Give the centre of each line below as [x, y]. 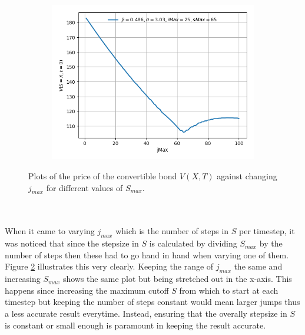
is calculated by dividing [193, 243]
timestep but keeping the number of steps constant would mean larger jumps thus [152, 302]
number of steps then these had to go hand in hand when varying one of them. [147, 254]
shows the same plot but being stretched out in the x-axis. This [177, 279]
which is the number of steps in [172, 231]
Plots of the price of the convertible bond [103, 175]
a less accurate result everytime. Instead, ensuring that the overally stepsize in [146, 313]
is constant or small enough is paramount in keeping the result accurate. [135, 325]
